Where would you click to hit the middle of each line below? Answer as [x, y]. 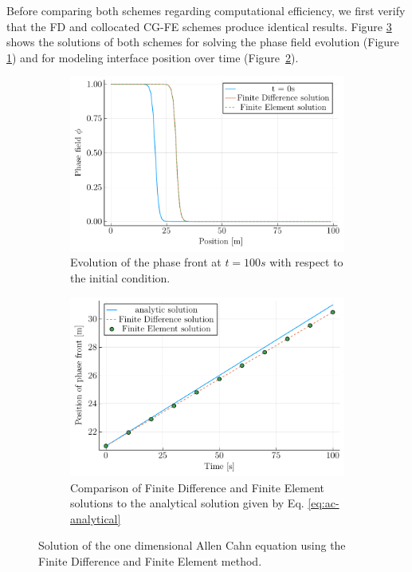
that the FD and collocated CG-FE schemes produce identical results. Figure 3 [199, 26]
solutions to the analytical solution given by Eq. [187, 503]
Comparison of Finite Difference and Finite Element [198, 487]
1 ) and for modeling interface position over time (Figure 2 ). [153, 57]
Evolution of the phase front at [146, 262]
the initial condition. [120, 277]
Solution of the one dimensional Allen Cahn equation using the [192, 545]
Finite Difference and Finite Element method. [150, 560]
